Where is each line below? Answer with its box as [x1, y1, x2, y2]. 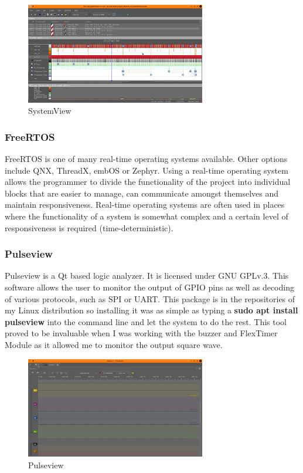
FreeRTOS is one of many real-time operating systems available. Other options [5, 153, 288, 165]
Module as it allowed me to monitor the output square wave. [5, 339, 223, 350]
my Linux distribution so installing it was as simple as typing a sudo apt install [5, 304, 298, 316]
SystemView [28, 104, 72, 117]
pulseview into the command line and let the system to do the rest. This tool [5, 315, 287, 327]
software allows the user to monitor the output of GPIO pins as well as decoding [5, 281, 294, 293]
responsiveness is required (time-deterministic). [5, 221, 173, 234]
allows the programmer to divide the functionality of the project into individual [5, 175, 291, 188]
